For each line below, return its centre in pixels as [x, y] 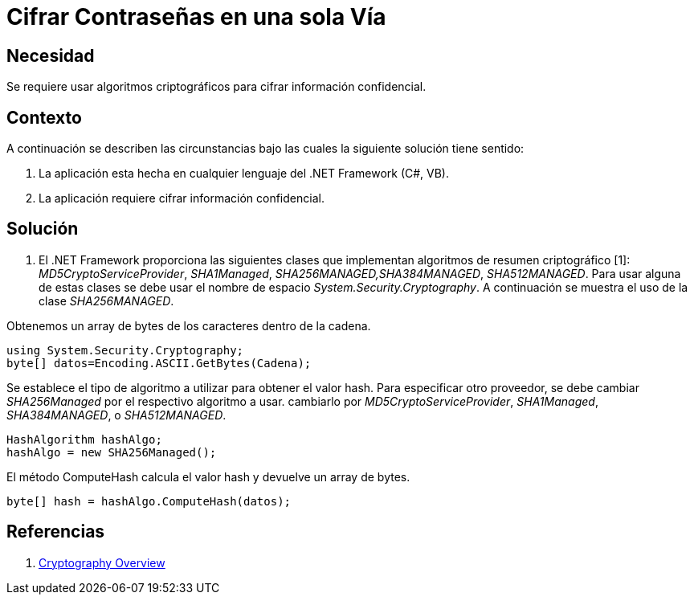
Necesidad [51, 55]
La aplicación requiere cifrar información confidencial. [182, 198]
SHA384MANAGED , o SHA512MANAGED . [116, 415]
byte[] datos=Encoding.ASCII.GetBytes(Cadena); [159, 363]
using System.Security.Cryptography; [125, 350]
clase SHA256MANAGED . [106, 300]
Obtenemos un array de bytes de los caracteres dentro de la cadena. [189, 325]
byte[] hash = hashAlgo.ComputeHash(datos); [149, 501]
